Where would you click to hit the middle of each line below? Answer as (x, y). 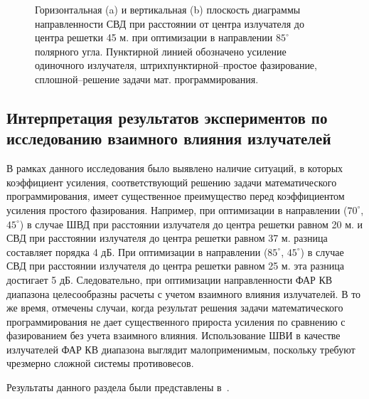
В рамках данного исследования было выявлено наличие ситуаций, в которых (175, 168)
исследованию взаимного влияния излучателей (169, 138)
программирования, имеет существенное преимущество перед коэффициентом (176, 196)
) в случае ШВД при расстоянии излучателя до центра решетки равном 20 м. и (191, 224)
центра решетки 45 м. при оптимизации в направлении (154, 37)
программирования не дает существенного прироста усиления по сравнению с (176, 321)
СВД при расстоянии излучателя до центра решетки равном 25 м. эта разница (175, 266)
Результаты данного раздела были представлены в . (118, 387)
